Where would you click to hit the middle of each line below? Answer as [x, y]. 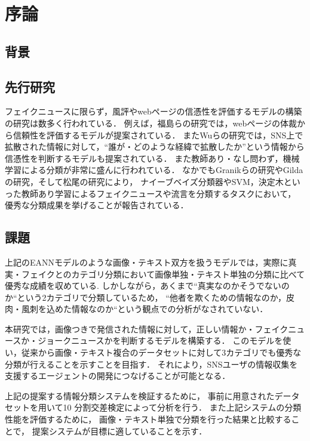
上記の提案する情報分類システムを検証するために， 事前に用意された [140, 395]
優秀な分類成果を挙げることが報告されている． [97, 205]
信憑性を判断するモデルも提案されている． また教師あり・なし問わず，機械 [152, 158]
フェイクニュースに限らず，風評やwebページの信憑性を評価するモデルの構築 [154, 111]
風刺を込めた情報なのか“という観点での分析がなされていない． [145, 309]
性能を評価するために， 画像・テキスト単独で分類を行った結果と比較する [148, 419]
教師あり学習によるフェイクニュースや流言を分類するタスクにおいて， [159, 193]
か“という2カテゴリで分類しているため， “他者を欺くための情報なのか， [145, 297]
